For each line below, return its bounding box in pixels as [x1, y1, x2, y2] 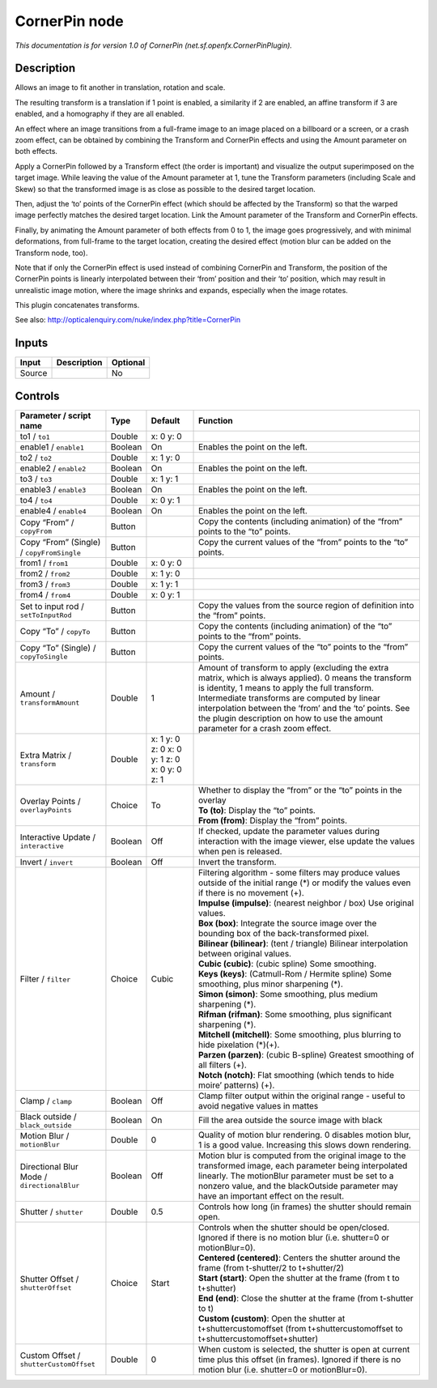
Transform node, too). [15, 248, 88, 258]
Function [198, 415, 234, 426]
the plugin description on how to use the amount [198, 713, 384, 724]
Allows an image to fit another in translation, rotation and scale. [15, 83, 226, 92]
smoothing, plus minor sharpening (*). [198, 978, 343, 990]
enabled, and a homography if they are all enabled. [15, 109, 185, 119]
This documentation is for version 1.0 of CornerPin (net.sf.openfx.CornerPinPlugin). [15, 40, 293, 50]
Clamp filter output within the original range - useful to [198, 1090, 405, 1101]
